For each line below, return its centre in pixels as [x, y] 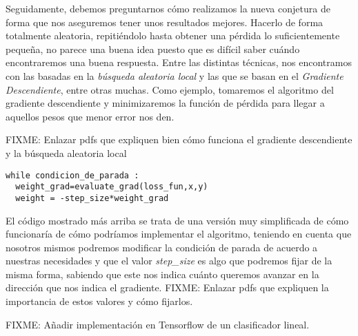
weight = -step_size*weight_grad [92, 198]
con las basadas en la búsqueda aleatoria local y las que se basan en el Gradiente [175, 75]
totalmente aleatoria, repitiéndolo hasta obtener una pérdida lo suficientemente [173, 35]
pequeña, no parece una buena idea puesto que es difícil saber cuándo [153, 49]
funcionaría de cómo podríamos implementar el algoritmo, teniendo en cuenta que [179, 234]
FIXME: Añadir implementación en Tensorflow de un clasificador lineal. [158, 324]
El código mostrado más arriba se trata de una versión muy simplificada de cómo [177, 220]
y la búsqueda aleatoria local [66, 153]
